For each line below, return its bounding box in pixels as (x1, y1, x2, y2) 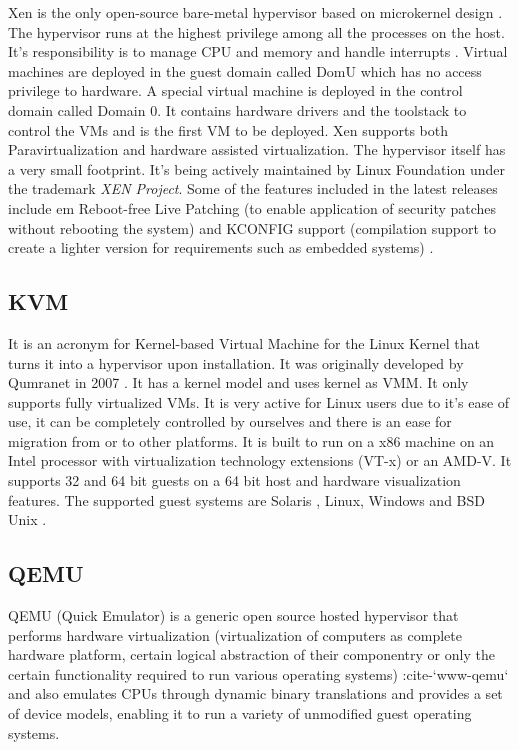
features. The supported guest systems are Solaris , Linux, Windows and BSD (8, 489, 485, 510)
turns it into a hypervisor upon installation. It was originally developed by (8, 352, 464, 373)
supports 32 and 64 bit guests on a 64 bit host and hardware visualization (8, 470, 461, 491)
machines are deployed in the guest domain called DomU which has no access (8, 60, 482, 81)
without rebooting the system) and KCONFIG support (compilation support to (8, 217, 497, 238)
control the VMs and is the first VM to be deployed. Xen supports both (8, 119, 448, 140)
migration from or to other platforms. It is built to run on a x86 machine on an (8, 430, 495, 451)
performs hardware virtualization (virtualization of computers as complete (8, 624, 462, 645)
